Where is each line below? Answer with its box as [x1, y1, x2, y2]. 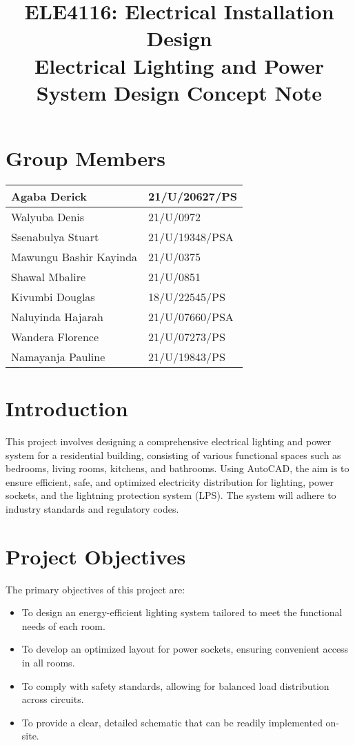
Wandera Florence [11, 328, 99, 345]
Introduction [6, 394, 128, 422]
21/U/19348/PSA [148, 228, 234, 245]
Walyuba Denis [11, 208, 85, 225]
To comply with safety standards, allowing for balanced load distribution [21, 678, 329, 693]
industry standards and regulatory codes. [6, 501, 179, 516]
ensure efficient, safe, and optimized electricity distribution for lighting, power [6, 474, 334, 489]
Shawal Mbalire [11, 268, 86, 285]
